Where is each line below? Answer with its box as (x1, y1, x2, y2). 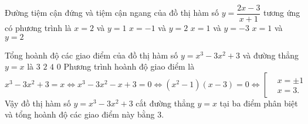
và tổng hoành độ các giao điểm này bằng (5, 108, 155, 120)
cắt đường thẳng (136, 97, 195, 109)
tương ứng (263, 6, 300, 19)
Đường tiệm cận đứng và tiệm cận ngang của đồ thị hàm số (5, 6, 219, 19)
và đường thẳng (242, 49, 299, 61)
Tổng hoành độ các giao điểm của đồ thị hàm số (5, 49, 178, 61)
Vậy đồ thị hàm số (5, 97, 71, 109)
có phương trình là (5, 22, 72, 34)
